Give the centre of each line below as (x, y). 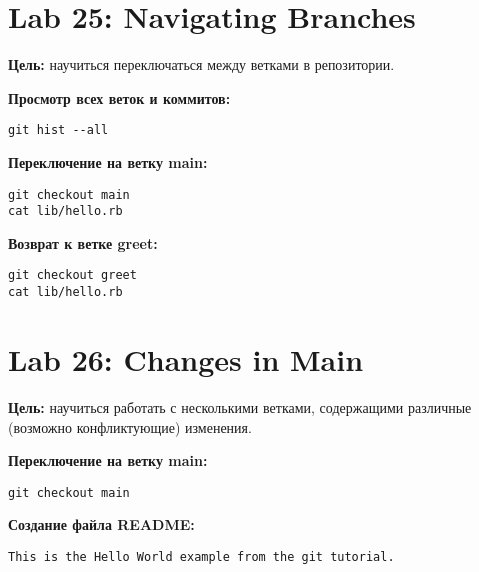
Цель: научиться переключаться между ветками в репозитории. (201, 64)
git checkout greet (72, 275)
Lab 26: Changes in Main (186, 358)
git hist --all (58, 130)
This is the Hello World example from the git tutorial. (201, 556)
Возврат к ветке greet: (83, 242)
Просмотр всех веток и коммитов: (119, 97)
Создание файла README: (101, 524)
